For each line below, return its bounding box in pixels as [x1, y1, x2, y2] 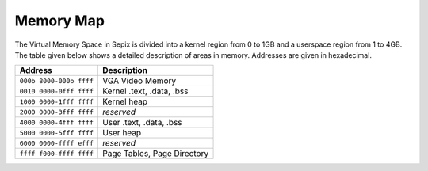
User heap [101, 127, 142, 139]
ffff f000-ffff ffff [19, 149, 94, 158]
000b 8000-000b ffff [19, 76, 94, 85]
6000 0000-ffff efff [19, 139, 94, 147]
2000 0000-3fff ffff [19, 108, 94, 116]
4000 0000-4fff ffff [19, 118, 94, 127]
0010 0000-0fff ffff [19, 87, 94, 95]
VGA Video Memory [101, 75, 177, 86]
